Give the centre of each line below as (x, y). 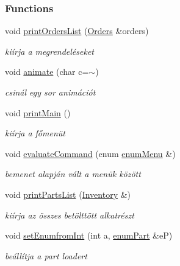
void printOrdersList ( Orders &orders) (77, 31)
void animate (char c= (47, 72)
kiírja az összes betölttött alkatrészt (70, 215)
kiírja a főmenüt (35, 133)
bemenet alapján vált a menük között (73, 174)
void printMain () (38, 112)
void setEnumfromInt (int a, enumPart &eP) (89, 235)
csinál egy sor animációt (50, 92)
